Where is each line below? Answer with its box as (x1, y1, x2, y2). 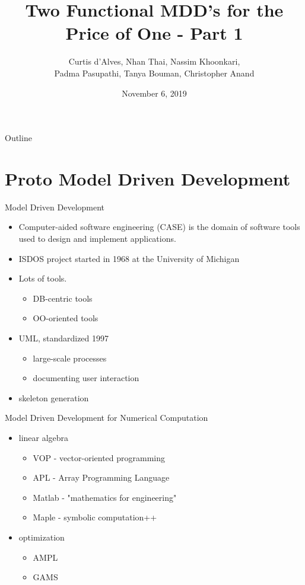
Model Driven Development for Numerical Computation (5, 411, 208, 424)
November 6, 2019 (122, 87, 187, 99)
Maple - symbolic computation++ (33, 511, 157, 523)
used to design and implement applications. (18, 232, 176, 244)
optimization (18, 530, 65, 543)
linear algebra (18, 431, 69, 443)
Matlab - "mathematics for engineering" (33, 491, 177, 503)
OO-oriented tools (33, 312, 99, 324)
